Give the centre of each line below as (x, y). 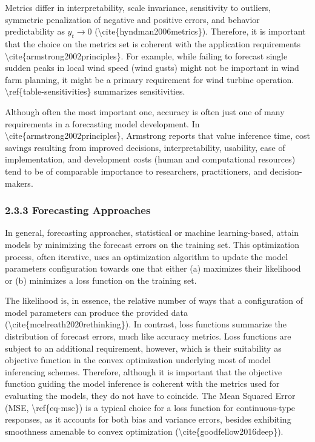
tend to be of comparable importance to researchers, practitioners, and (136, 171)
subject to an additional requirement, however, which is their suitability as (143, 348)
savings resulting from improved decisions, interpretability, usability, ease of (145, 147)
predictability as (35, 31)
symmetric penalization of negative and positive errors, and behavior (132, 19)
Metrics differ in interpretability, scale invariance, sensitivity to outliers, (138, 7)
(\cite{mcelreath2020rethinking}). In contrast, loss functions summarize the (146, 324)
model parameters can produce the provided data (97, 312)
